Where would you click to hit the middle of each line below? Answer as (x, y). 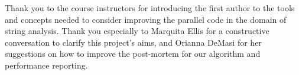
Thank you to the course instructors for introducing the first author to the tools (150, 8)
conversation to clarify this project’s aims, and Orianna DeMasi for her (133, 42)
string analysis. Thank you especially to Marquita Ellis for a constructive (137, 31)
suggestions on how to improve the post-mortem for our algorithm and (133, 54)
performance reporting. (46, 65)
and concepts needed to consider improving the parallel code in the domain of (146, 19)
